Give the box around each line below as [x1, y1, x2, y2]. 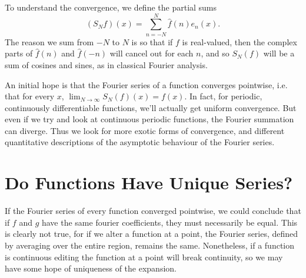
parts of [5, 47, 33, 59]
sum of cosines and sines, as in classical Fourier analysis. [5, 58, 208, 71]
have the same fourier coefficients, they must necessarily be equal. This [41, 216, 298, 228]
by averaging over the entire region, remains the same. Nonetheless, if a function [5, 239, 295, 251]
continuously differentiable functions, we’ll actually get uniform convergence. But [5, 101, 297, 113]
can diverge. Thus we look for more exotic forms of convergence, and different [5, 124, 285, 136]
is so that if [131, 35, 173, 48]
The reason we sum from [5, 35, 94, 48]
